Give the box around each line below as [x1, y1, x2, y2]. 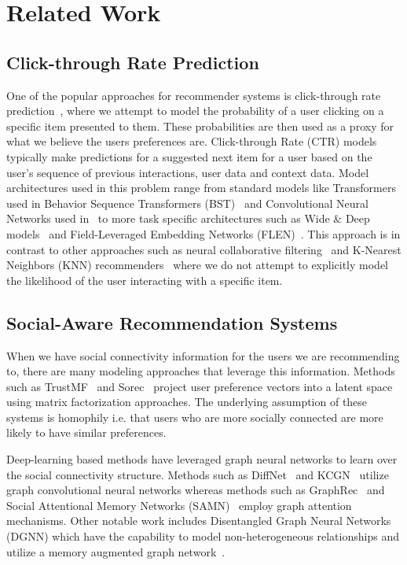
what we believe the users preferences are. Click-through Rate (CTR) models [6, 133, 377, 150]
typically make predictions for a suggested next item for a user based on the [6, 148, 372, 164]
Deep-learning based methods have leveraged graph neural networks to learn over [6, 451, 398, 467]
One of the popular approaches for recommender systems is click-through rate [6, 87, 381, 103]
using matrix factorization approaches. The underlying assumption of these [6, 393, 368, 410]
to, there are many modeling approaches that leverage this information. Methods [6, 363, 395, 379]
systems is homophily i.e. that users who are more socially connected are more [6, 408, 383, 425]
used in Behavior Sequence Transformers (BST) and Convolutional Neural [6, 194, 368, 211]
